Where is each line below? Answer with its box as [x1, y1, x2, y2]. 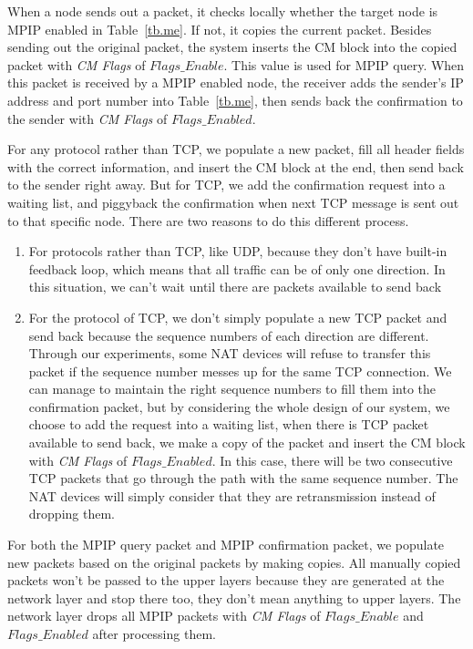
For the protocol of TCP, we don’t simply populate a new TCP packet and [28, 307, 447, 326]
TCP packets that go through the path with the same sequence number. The [28, 469, 458, 488]
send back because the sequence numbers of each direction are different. [28, 325, 429, 345]
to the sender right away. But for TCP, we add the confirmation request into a [7, 175, 446, 194]
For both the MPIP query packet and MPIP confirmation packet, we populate [7, 535, 445, 554]
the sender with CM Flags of [7, 108, 168, 128]
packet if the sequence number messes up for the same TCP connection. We [28, 361, 452, 380]
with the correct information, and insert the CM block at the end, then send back [7, 157, 464, 176]
